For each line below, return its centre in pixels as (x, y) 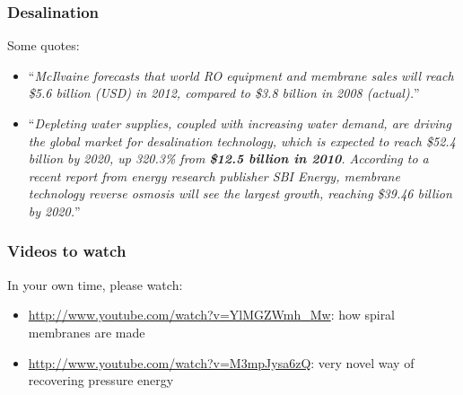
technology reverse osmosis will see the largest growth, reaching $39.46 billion (240, 193)
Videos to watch (67, 251)
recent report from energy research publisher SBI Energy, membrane (214, 176)
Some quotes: (44, 45)
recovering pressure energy (101, 380)
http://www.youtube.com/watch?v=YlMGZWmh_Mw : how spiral (212, 315)
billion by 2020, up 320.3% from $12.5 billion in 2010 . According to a (228, 158)
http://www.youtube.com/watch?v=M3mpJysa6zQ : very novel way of (221, 362)
